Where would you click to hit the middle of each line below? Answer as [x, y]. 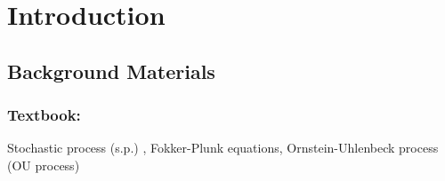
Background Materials [111, 71]
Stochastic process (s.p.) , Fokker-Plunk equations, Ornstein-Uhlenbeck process [223, 148]
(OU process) [44, 165]
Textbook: [44, 115]
